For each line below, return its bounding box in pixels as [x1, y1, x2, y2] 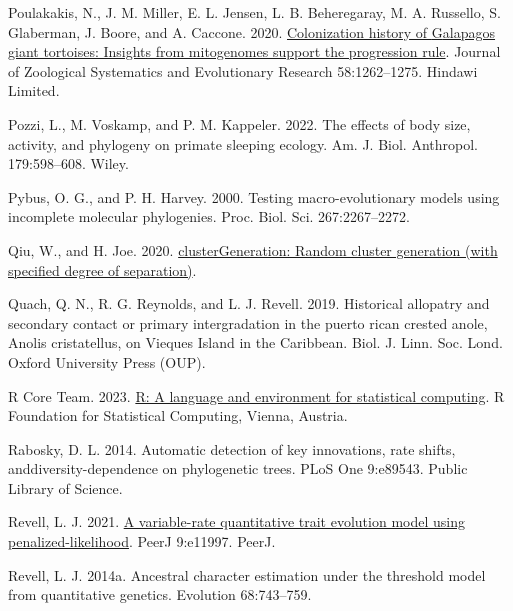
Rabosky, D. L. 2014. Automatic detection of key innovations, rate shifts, [8, 438, 456, 459]
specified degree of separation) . [8, 259, 197, 280]
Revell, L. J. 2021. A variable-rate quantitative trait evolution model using [8, 511, 465, 532]
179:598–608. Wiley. [8, 153, 129, 174]
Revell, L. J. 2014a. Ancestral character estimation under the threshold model [8, 564, 486, 585]
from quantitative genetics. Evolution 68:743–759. [8, 584, 312, 605]
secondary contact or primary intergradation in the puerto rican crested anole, [8, 312, 488, 333]
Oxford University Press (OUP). [8, 351, 206, 372]
